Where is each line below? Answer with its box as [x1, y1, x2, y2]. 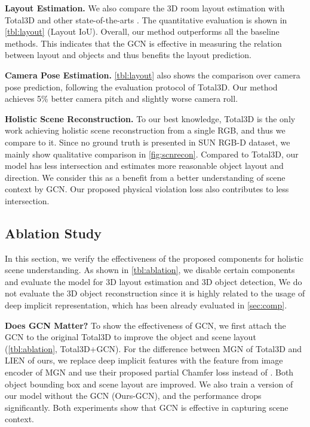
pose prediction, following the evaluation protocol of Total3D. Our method [5, 80, 278, 93]
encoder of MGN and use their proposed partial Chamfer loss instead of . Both [5, 366, 294, 378]
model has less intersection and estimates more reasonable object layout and [5, 159, 284, 172]
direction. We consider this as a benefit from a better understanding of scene [5, 171, 286, 183]
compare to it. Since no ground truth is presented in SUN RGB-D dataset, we [5, 135, 290, 148]
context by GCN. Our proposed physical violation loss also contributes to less [5, 183, 289, 195]
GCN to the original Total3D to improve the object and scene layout [5, 331, 256, 343]
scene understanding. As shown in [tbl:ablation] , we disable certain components [5, 264, 295, 276]
